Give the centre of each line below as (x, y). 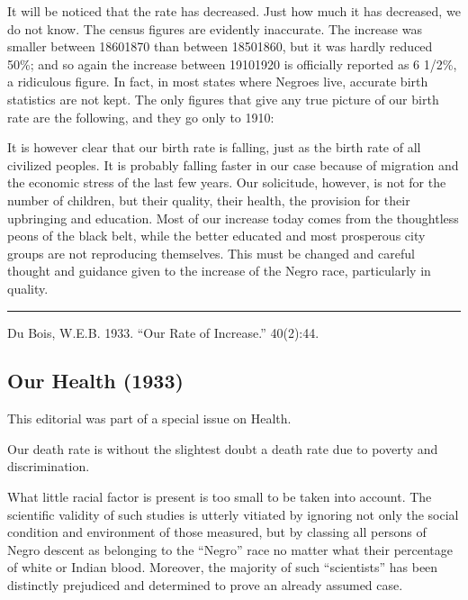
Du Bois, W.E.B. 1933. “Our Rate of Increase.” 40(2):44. (163, 332)
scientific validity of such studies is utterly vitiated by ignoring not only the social (233, 514)
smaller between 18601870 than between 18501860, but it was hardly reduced (220, 46)
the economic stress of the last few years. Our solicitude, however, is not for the (227, 182)
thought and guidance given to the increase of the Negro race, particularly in (219, 271)
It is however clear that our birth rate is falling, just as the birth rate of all (214, 147)
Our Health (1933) (95, 381)
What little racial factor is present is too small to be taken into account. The (220, 497)
